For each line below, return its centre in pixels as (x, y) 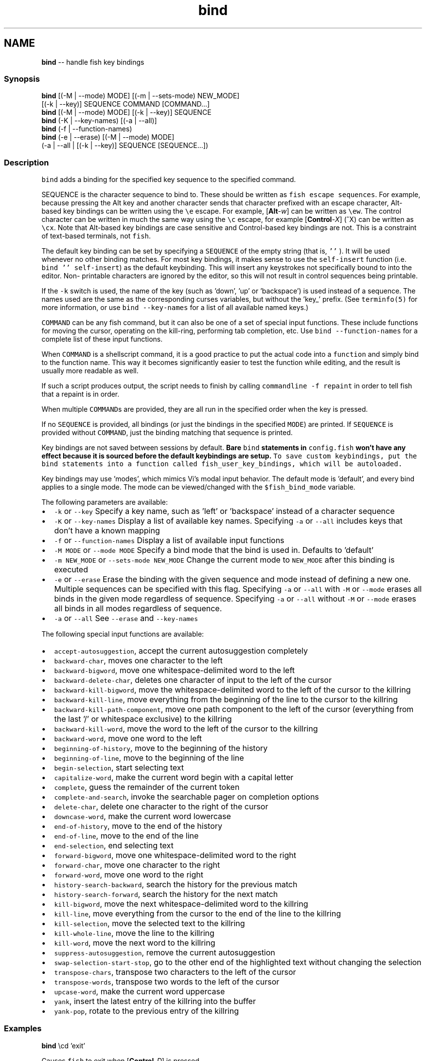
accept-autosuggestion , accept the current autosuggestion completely (181, 651)
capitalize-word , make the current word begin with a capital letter (174, 777)
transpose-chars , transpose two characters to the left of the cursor (175, 972)
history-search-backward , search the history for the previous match (176, 885)
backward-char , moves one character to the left (138, 661)
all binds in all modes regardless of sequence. (138, 609)
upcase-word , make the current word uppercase (140, 992)
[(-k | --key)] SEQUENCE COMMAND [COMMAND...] (126, 104)
